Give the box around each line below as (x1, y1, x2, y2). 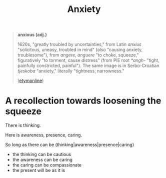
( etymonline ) (17, 77, 44, 83)
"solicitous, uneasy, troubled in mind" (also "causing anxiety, (17, 46, 143, 53)
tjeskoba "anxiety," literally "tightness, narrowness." (17, 68, 124, 74)
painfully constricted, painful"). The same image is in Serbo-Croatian (17, 62, 159, 68)
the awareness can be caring (12, 156, 72, 163)
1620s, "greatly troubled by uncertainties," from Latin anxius (17, 41, 141, 47)
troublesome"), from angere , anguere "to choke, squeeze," (17, 52, 139, 58)
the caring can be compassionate (12, 162, 81, 168)
